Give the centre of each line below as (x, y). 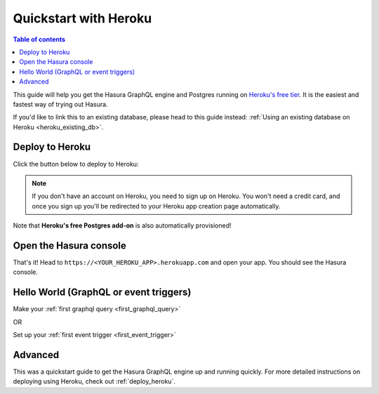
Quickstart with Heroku (82, 18)
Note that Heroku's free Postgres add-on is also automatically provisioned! (122, 225)
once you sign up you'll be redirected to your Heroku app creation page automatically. (156, 206)
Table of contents (39, 39)
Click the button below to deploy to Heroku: (76, 164)
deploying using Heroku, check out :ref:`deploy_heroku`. (94, 381)
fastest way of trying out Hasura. (60, 104)
